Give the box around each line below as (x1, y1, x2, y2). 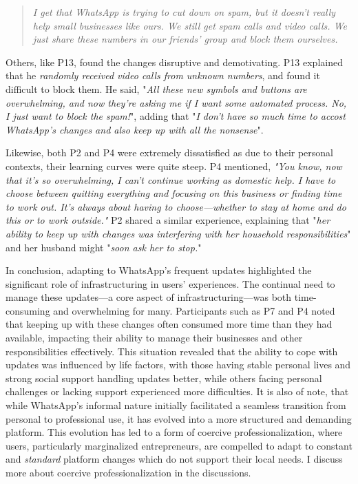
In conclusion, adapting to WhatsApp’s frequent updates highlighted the (6, 263, 312, 277)
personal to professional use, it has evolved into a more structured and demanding (6, 411, 352, 425)
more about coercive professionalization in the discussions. (6, 465, 251, 479)
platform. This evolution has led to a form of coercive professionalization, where (6, 425, 343, 439)
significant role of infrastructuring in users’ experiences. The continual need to (6, 276, 335, 291)
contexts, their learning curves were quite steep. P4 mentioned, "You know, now (6, 158, 342, 173)
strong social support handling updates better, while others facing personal (6, 370, 322, 385)
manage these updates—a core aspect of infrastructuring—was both (6, 290, 292, 304)
